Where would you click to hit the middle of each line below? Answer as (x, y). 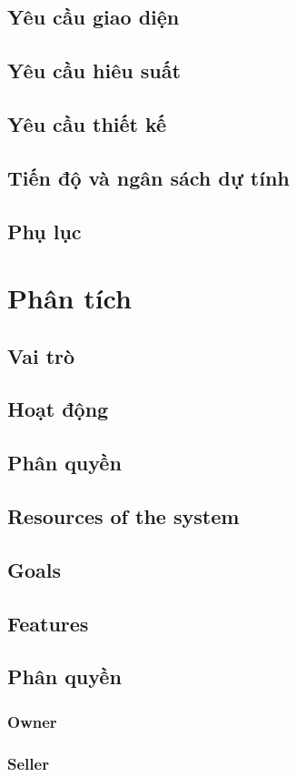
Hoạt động (58, 409)
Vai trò (41, 355)
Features (48, 623)
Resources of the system (124, 516)
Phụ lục (45, 231)
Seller (28, 763)
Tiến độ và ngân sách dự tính (148, 177)
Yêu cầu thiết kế (87, 123)
